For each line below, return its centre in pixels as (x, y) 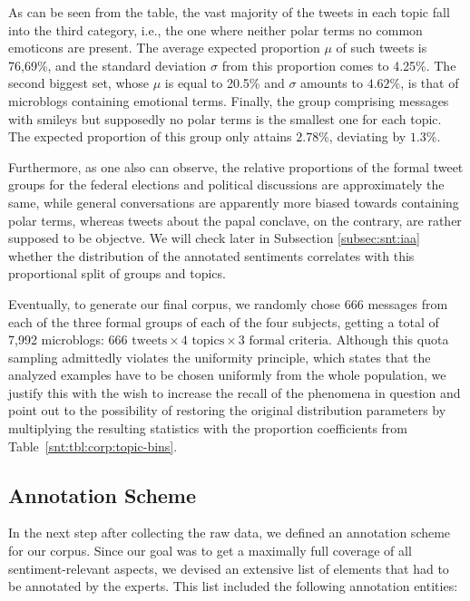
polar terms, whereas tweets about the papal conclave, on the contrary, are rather (235, 220)
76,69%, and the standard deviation (108, 65)
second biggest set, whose (79, 83)
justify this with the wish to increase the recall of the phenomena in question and (235, 392)
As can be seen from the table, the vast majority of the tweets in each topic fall (229, 12)
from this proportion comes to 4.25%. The (339, 65)
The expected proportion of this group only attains (150, 136)
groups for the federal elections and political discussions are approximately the (226, 184)
